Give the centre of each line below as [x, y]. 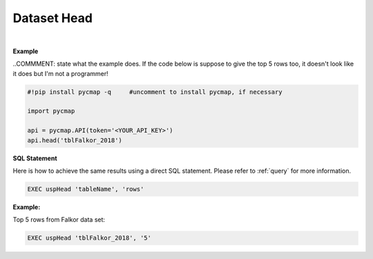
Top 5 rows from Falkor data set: [59, 220]
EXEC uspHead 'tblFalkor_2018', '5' [89, 238]
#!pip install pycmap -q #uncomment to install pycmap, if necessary [155, 92]
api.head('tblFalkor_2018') [75, 140]
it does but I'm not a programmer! [60, 73]
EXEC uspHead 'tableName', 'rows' [86, 189]
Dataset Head [53, 18]
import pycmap [51, 111]
